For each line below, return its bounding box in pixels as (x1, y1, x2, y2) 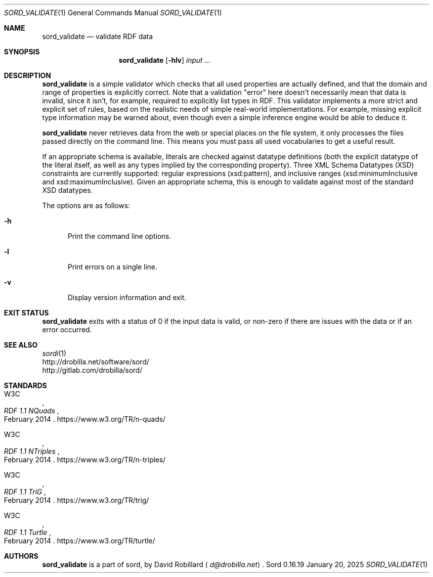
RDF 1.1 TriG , (4, 488, 46, 496)
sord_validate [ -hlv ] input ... (119, 56, 211, 64)
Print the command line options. (68, 232, 172, 240)
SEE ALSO (4, 341, 38, 349)
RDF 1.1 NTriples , (4, 447, 60, 455)
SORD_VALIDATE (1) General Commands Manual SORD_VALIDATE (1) (4, 8, 222, 17)
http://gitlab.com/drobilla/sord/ (42, 366, 142, 374)
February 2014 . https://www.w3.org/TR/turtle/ (4, 536, 155, 545)
